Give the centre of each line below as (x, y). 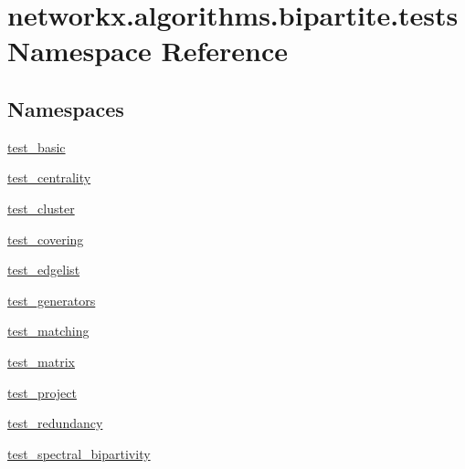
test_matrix (42, 361)
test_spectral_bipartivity (79, 453)
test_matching (48, 331)
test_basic (37, 146)
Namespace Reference (148, 51)
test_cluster (41, 208)
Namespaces (66, 108)
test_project (42, 392)
